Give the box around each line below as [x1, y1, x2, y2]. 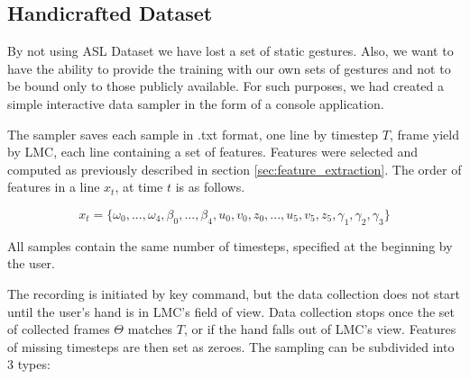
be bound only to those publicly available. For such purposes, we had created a [7, 77, 445, 95]
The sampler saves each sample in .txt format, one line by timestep [7, 124, 379, 143]
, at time [115, 177, 163, 196]
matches [127, 320, 173, 338]
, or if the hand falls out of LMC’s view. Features [183, 320, 456, 338]
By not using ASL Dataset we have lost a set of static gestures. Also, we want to [7, 41, 454, 60]
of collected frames [7, 320, 110, 338]
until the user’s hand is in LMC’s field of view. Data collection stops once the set [7, 302, 455, 320]
